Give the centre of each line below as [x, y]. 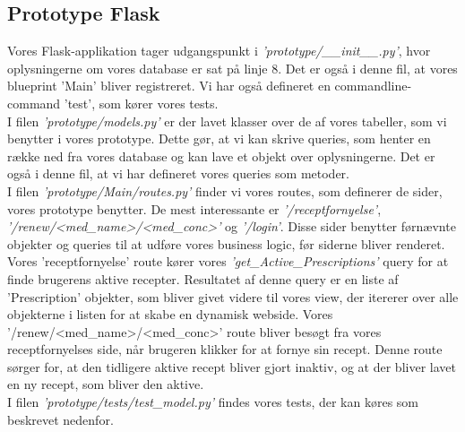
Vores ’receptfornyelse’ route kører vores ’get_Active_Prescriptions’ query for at [228, 261]
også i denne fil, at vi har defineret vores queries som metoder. [178, 173]
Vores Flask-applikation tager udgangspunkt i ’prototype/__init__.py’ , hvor [219, 51]
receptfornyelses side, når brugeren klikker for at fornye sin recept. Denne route [225, 349]
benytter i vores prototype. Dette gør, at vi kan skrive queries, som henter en [219, 138]
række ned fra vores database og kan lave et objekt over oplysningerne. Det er [221, 156]
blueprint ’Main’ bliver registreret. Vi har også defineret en [169, 86]
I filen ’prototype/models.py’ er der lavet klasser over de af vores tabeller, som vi [227, 121]
